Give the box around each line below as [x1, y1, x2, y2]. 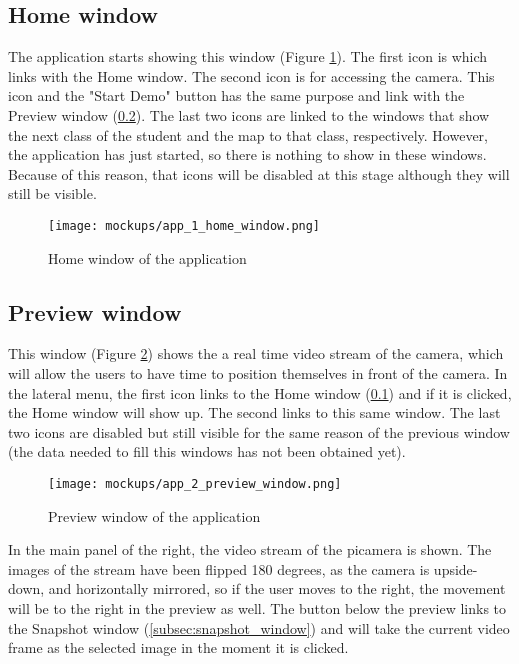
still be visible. [8, 183, 97, 204]
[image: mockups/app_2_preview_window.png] [48, 476, 342, 491]
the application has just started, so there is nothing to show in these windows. [8, 144, 487, 165]
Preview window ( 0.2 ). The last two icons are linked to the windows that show [8, 104, 490, 125]
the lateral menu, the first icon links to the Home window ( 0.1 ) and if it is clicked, [8, 382, 512, 403]
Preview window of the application [48, 505, 261, 526]
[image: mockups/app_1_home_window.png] [48, 218, 321, 233]
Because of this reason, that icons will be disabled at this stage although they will [8, 163, 510, 184]
